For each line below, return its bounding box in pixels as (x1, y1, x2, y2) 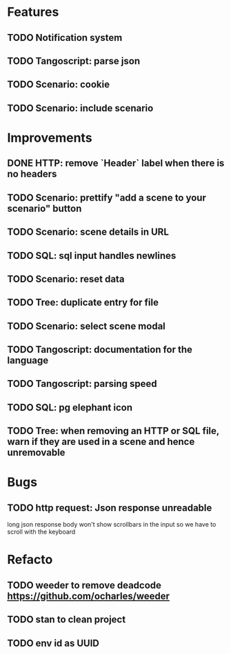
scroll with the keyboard (7, 527, 76, 536)
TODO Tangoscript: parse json (7, 55, 140, 66)
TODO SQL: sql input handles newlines (7, 250, 177, 262)
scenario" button (7, 202, 82, 215)
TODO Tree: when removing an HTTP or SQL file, (7, 425, 219, 437)
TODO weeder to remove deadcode (7, 579, 162, 591)
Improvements (7, 129, 92, 145)
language (7, 354, 49, 367)
